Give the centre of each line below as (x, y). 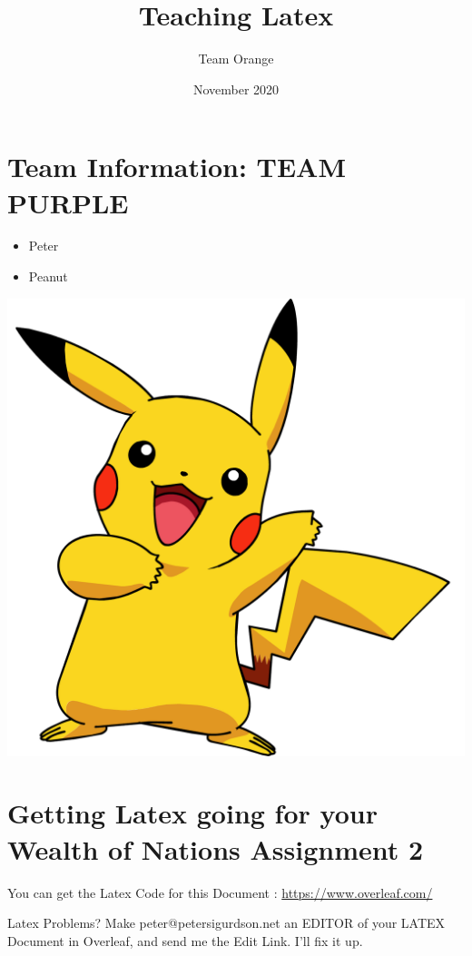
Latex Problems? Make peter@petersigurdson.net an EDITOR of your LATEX (226, 923)
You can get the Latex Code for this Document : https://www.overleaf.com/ (220, 892)
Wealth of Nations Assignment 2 (216, 848)
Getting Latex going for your (192, 813)
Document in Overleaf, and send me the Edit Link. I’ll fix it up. (185, 940)
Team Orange (236, 59)
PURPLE (68, 202)
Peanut (48, 276)
